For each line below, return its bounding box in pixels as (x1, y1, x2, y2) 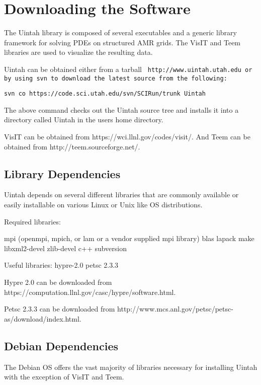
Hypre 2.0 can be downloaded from (4, 277, 112, 287)
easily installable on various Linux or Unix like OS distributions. (4, 199, 203, 210)
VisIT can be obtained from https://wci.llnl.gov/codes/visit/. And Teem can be (4, 131, 250, 142)
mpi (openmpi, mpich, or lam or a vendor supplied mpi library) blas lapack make (4, 233, 254, 244)
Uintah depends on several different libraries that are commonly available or (4, 189, 239, 200)
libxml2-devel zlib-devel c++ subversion (4, 243, 127, 253)
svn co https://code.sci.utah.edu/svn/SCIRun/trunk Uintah (4, 90, 206, 98)
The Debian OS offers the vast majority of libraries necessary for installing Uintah (4, 361, 257, 372)
